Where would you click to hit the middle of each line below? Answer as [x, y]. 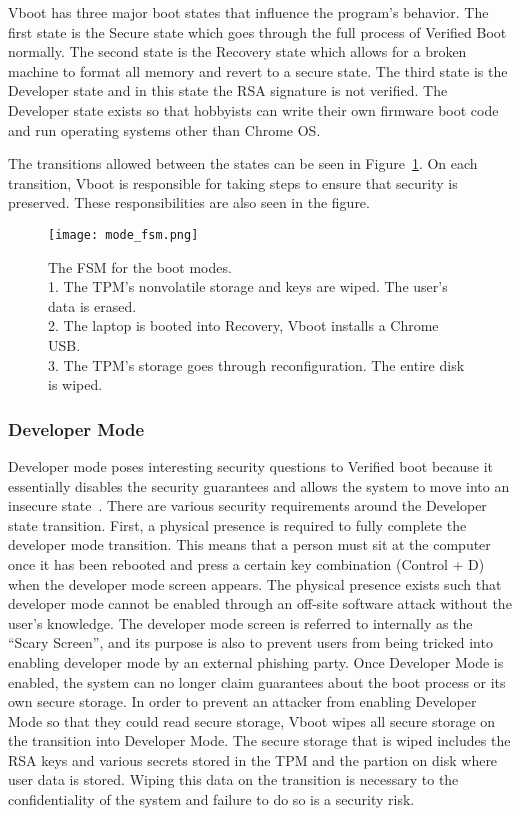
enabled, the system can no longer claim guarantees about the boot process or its [257, 681]
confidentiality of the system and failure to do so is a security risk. [211, 799]
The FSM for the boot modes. [140, 266]
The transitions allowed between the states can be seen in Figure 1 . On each [243, 163]
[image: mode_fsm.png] [123, 234]
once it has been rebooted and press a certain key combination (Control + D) [246, 563]
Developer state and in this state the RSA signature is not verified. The [228, 90]
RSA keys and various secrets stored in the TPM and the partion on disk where [253, 759]
